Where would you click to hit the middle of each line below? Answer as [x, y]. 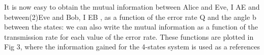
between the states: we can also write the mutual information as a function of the [131, 27]
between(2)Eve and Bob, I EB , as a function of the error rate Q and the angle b [130, 17]
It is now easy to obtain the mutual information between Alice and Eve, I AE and [132, 7]
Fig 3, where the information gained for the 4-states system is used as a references [132, 47]
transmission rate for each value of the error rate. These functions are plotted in [129, 36]
